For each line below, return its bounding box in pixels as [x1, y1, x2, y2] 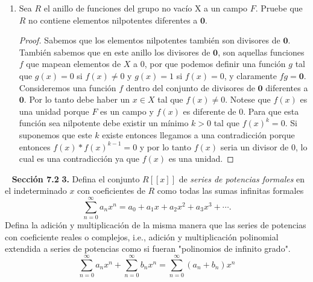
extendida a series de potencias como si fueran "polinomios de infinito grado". [5, 242, 291, 255]
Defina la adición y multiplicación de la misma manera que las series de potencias [5, 219, 306, 231]
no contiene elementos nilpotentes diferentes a [28, 13, 198, 26]
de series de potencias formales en [179, 172, 305, 185]
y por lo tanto [139, 140, 192, 153]
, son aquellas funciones [218, 45, 305, 58]
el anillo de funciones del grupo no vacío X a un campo [43, 2, 248, 14]
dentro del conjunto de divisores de [125, 81, 255, 94]
